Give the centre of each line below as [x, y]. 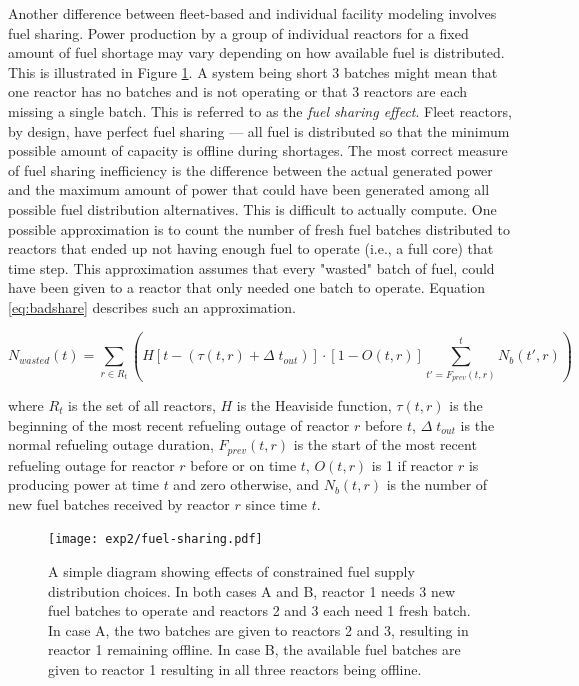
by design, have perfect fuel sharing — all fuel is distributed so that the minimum [259, 130]
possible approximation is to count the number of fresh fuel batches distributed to [259, 228]
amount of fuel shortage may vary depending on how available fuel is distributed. [256, 52]
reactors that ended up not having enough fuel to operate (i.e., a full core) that [251, 248]
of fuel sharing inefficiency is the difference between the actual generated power [250, 169]
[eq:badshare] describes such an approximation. [152, 306]
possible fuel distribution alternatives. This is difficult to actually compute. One [252, 208]
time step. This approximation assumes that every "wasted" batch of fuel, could [251, 267]
